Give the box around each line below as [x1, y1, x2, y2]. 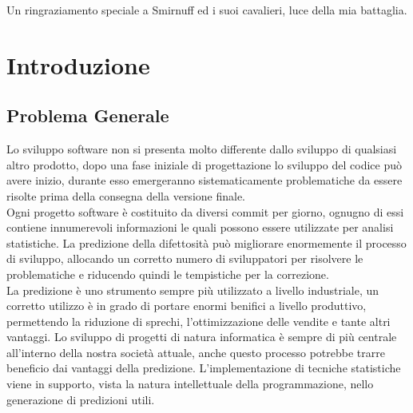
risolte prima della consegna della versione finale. [6, 187, 246, 204]
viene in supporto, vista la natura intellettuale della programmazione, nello [6, 375, 374, 392]
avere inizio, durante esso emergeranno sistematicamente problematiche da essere [6, 172, 403, 189]
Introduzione [6, 48, 150, 81]
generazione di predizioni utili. [6, 391, 155, 407]
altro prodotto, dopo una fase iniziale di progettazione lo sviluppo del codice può [6, 156, 402, 173]
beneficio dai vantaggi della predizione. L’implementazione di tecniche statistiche [6, 359, 401, 376]
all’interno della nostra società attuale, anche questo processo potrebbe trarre [6, 344, 385, 360]
